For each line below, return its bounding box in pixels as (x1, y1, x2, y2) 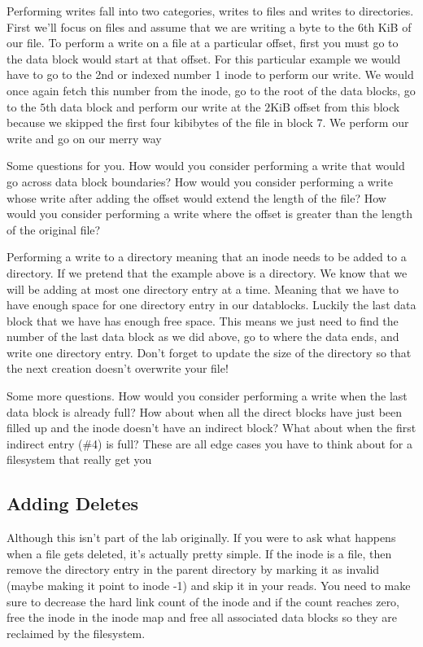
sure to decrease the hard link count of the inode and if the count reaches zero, (7, 592, 400, 610)
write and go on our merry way (7, 129, 162, 146)
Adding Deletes (7, 491, 138, 516)
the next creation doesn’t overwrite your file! (7, 360, 229, 377)
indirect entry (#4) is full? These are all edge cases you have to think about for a (7, 435, 412, 452)
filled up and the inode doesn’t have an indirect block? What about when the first (7, 419, 416, 436)
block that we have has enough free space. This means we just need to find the (7, 312, 399, 329)
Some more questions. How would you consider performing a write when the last (7, 387, 408, 404)
